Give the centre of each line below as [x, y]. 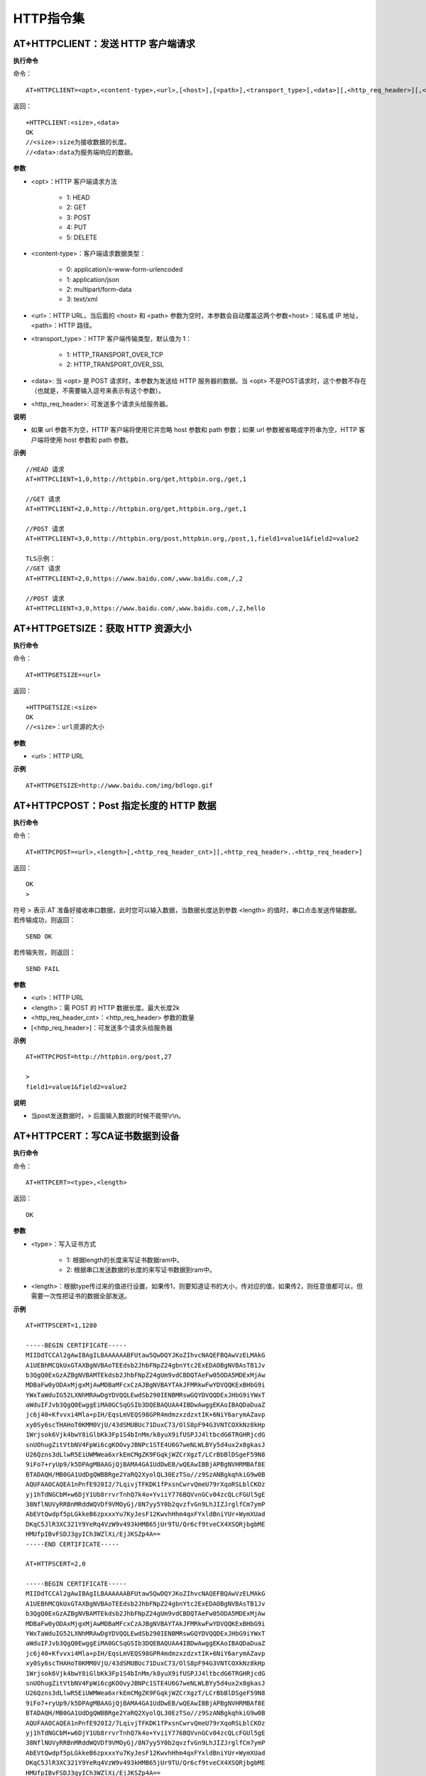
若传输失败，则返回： [44, 953]
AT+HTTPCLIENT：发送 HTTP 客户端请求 [104, 44]
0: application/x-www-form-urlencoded [125, 269]
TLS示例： [41, 559]
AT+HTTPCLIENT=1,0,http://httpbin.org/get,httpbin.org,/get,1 [136, 479]
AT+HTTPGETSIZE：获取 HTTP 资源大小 [102, 628]
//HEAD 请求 [45, 469]
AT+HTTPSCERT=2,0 [56, 1564]
